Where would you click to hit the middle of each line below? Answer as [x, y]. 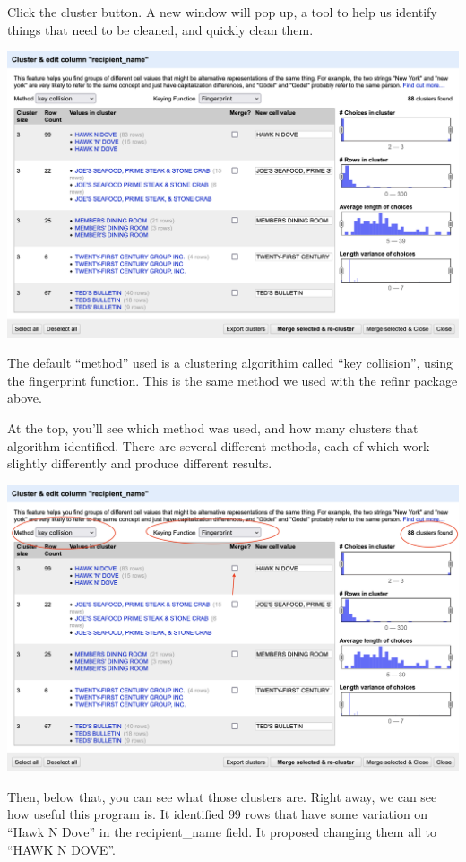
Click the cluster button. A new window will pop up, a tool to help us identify [222, 12]
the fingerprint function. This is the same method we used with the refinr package [233, 380]
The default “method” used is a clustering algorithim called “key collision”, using [230, 363]
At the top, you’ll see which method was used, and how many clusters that [213, 427]
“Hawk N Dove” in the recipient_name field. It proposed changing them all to [222, 831]
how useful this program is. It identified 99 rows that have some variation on [218, 814]
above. [25, 398]
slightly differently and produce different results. [140, 463]
